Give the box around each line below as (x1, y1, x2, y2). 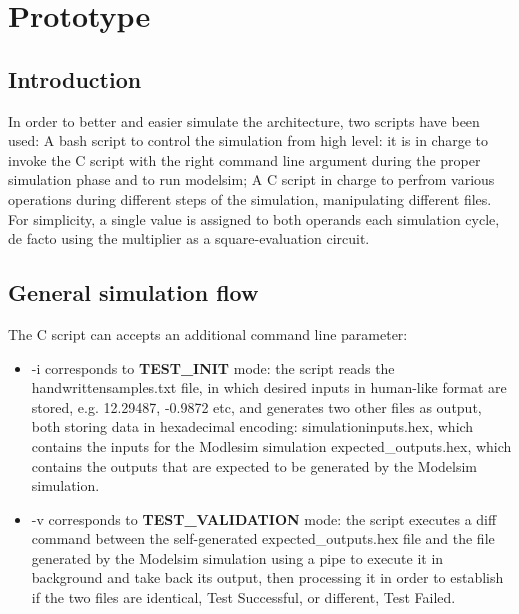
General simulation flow (8, 277, 259, 308)
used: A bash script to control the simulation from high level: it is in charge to (8, 130, 489, 151)
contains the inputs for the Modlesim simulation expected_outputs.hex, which (31, 435, 512, 456)
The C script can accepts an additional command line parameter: (8, 323, 408, 344)
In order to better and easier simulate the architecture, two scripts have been (8, 110, 480, 131)
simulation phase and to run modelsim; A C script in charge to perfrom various (8, 169, 495, 190)
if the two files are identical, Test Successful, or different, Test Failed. (31, 587, 456, 608)
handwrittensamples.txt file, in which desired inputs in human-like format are (31, 377, 507, 398)
